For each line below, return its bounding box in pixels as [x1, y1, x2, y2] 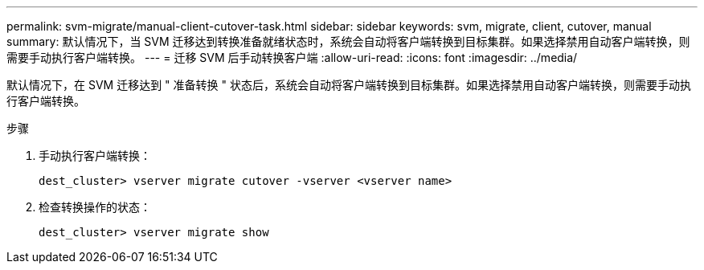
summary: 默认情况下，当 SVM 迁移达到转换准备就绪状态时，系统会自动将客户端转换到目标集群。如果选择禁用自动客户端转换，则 [6, 35, 690, 48]
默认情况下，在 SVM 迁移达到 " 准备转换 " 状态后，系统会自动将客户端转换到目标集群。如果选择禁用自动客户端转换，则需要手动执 [6, 78, 691, 92]
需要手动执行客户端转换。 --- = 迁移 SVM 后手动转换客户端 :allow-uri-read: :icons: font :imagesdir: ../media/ [6, 51, 578, 64]
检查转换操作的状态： [39, 200, 151, 214]
